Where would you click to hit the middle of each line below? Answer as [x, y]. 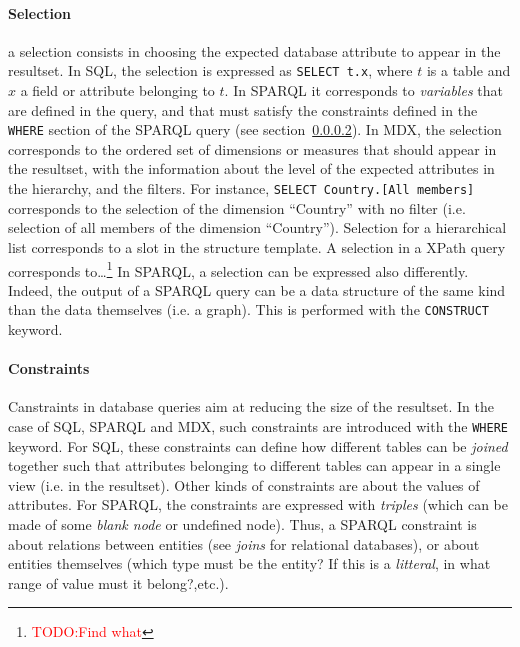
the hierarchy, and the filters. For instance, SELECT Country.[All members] [241, 188]
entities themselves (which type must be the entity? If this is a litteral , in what [249, 563]
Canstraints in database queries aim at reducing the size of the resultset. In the [251, 406]
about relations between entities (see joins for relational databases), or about [244, 543]
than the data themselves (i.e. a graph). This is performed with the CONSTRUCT [248, 309]
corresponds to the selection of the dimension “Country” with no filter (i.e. [237, 207]
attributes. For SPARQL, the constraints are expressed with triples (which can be [258, 504]
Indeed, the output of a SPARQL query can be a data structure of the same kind [257, 289]
